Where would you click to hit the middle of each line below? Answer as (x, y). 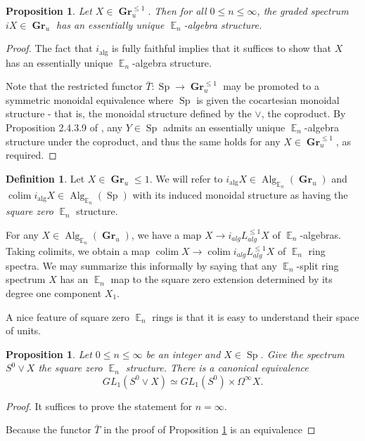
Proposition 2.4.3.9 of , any (64, 127)
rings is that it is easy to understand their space (256, 316)
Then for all (180, 11)
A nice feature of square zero (68, 316)
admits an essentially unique (224, 127)
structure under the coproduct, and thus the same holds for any (143, 141)
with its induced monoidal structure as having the (240, 195)
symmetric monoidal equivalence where (90, 99)
